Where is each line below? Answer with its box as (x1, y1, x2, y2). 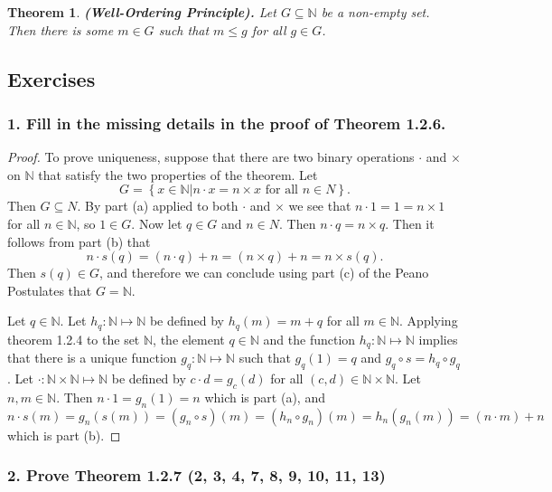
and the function (263, 329, 356, 348)
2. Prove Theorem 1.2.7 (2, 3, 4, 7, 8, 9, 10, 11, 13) (7, 464, 386, 487)
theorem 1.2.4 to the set (7, 329, 140, 348)
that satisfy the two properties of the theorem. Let (38, 165, 318, 184)
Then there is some (7, 20, 114, 39)
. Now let (131, 213, 182, 232)
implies (418, 329, 458, 348)
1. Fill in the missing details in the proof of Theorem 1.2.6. (7, 111, 446, 134)
